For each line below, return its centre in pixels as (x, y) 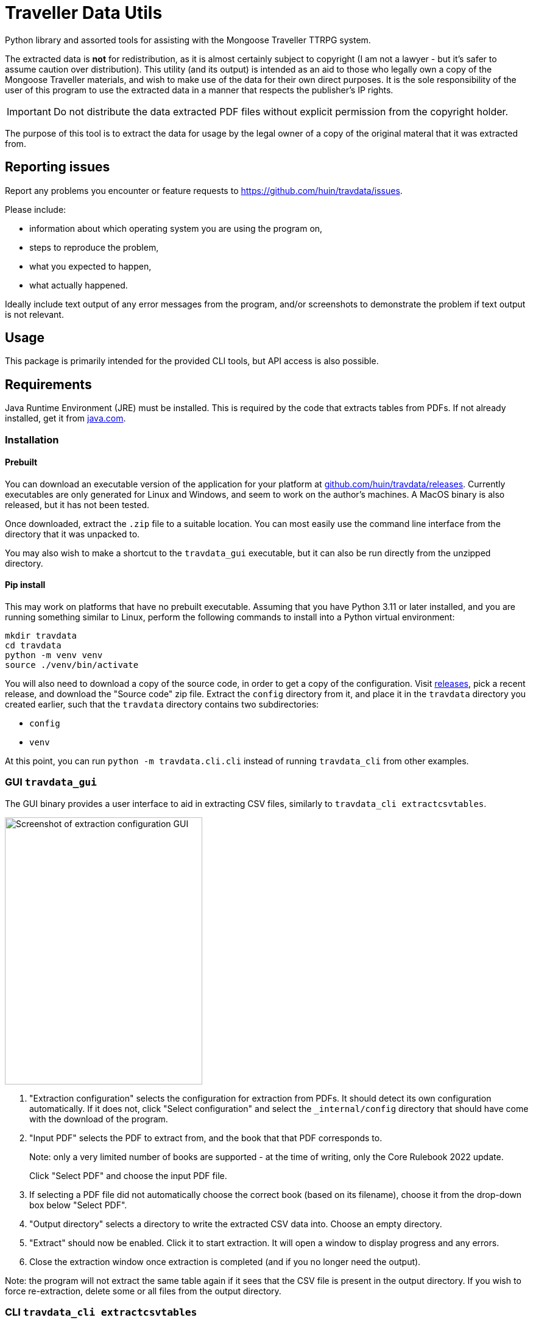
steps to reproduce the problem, (94, 247)
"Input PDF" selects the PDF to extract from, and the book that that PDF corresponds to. (206, 1138)
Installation (32, 439)
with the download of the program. (99, 1119)
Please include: (36, 209)
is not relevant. (34, 314)
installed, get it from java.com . (65, 418)
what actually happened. (79, 285)
